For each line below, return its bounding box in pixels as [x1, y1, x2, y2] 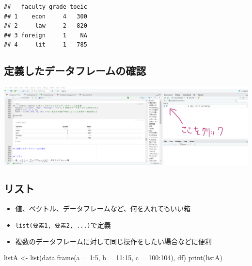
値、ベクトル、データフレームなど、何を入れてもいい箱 [15, 203, 191, 214]
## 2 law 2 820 [4, 22, 87, 30]
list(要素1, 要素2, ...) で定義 [15, 220, 111, 230]
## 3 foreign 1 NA [4, 32, 87, 39]
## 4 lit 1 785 [4, 41, 87, 49]
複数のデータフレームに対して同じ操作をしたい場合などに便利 [15, 236, 212, 246]
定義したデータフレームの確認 [4, 63, 146, 78]
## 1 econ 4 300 [4, 13, 87, 20]
